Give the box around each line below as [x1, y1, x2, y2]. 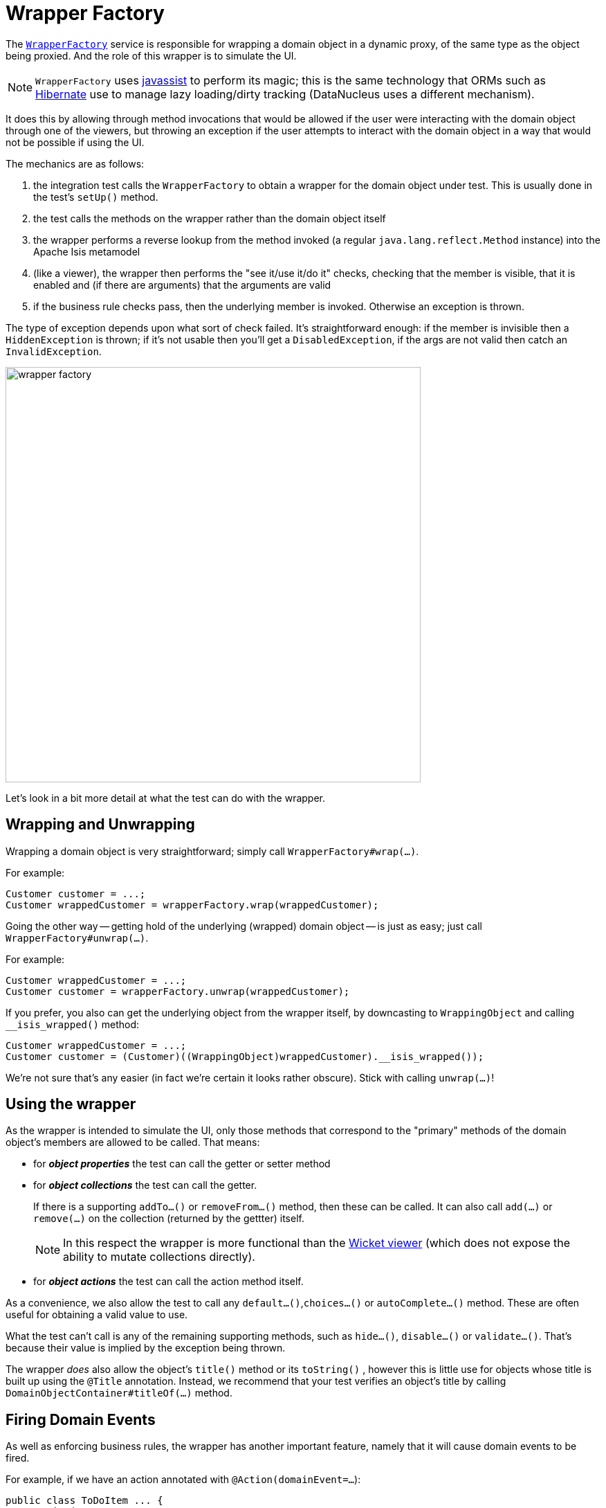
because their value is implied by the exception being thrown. [6, 1342, 286, 1354]
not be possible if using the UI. [6, 136, 145, 148]
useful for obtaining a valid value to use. [6, 1309, 188, 1321]
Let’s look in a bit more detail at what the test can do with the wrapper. [6, 791, 325, 804]
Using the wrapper [6, 1095, 136, 1113]
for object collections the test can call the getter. [33, 1179, 257, 1192]
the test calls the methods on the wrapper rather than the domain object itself [33, 212, 386, 224]
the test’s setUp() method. [33, 190, 158, 203]
